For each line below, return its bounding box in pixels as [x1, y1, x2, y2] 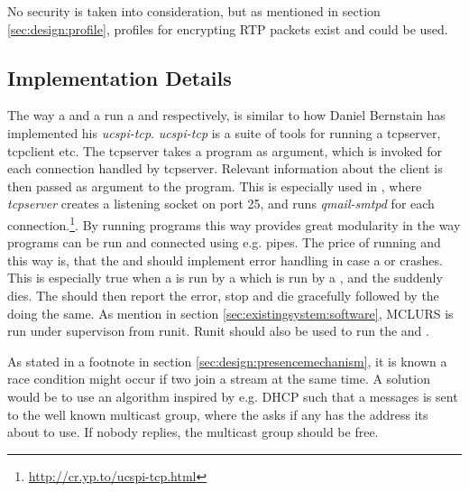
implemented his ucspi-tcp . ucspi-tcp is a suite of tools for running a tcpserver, [7, 123, 441, 142]
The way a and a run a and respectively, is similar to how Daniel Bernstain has [7, 106, 446, 125]
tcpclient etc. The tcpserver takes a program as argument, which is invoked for [7, 141, 442, 160]
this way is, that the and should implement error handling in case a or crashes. [7, 250, 443, 269]
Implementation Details [7, 63, 232, 91]
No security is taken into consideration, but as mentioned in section [7, 2, 381, 20]
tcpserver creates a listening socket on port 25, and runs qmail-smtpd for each [7, 194, 435, 213]
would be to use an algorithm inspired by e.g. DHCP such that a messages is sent [7, 386, 458, 405]
